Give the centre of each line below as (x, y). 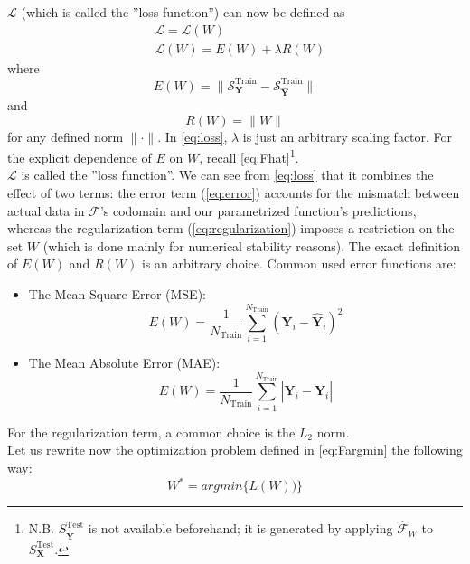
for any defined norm (66, 136)
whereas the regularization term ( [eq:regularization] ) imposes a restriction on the (231, 228)
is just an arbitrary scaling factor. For (348, 136)
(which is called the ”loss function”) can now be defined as (183, 12)
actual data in (46, 210)
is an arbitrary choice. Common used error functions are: (299, 263)
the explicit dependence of (80, 157)
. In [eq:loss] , (193, 136)
